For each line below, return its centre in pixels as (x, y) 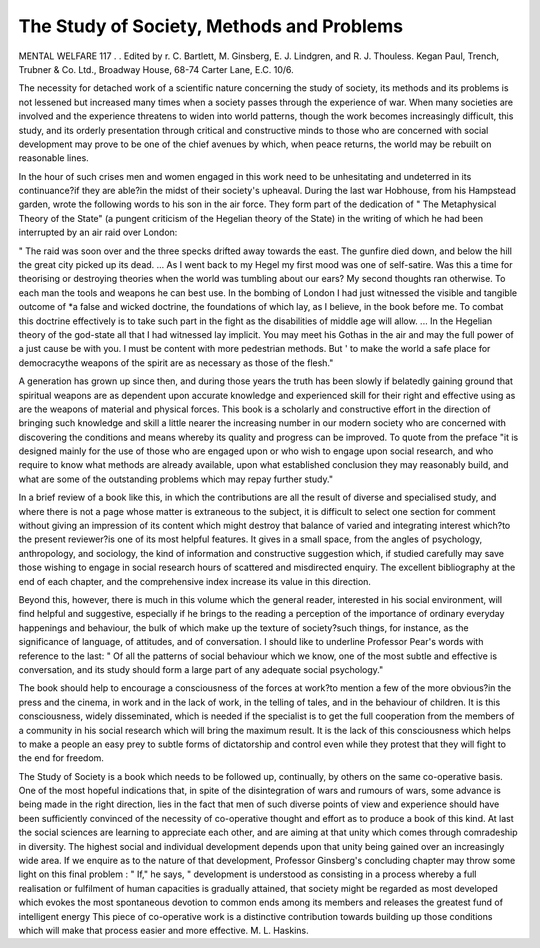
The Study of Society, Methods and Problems (211, 26)
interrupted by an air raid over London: (98, 232)
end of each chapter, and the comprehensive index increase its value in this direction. (195, 581)
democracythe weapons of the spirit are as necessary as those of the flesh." (176, 362)
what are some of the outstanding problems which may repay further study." (176, 479)
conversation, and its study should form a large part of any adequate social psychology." (201, 669)
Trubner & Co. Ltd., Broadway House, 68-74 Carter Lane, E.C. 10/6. (156, 69)
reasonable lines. (53, 158)
